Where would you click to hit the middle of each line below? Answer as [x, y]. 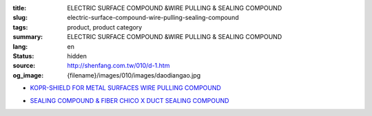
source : [24, 66]
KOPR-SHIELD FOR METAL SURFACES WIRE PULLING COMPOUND [126, 88]
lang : [20, 46]
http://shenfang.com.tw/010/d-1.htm [118, 66]
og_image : [28, 75]
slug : [20, 18]
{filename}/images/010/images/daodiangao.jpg [134, 75]
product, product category [105, 27]
